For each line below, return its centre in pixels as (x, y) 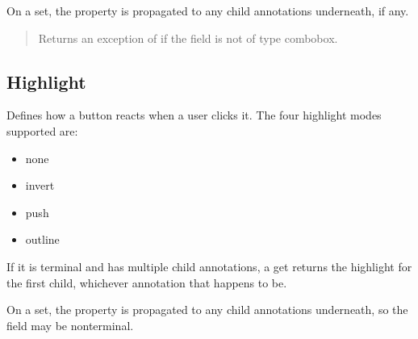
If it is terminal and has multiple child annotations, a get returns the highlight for (209, 266)
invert (40, 185)
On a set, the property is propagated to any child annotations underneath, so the (207, 310)
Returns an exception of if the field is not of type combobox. (188, 38)
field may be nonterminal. (70, 325)
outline (42, 239)
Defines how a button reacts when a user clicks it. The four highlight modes (194, 115)
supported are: (42, 130)
